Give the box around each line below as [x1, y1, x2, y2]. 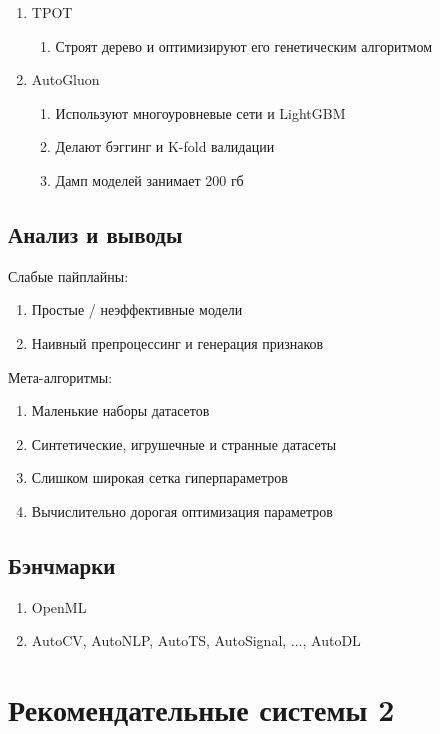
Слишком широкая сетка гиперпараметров [31, 467, 288, 488]
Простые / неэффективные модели [31, 299, 243, 320]
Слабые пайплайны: [8, 265, 129, 286]
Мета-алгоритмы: [8, 366, 113, 387]
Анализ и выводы [8, 218, 183, 249]
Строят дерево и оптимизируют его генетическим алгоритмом [55, 35, 432, 56]
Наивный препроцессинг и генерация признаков [31, 332, 324, 353]
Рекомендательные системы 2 [8, 689, 395, 730]
